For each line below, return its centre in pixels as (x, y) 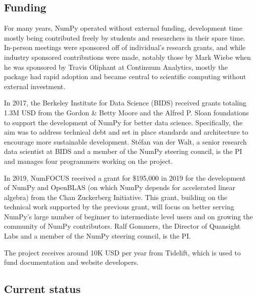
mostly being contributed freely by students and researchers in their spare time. (125, 37)
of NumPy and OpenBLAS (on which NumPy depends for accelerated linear (120, 187)
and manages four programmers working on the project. (88, 161)
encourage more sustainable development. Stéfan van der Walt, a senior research (126, 141)
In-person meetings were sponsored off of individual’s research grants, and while (125, 47)
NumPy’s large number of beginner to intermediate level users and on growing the (128, 216)
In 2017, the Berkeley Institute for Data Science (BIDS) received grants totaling (125, 103)
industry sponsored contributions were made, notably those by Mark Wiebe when (128, 57)
